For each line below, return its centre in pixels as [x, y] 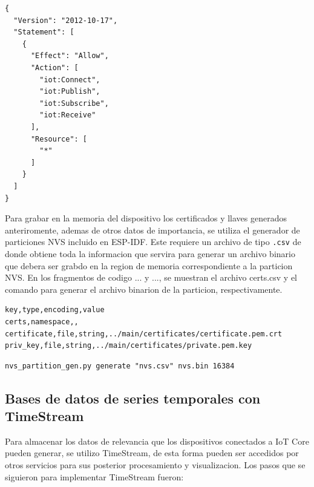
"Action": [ [54, 67]
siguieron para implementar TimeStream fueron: [94, 476]
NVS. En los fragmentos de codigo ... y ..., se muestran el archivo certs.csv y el [151, 277]
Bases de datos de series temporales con [133, 398]
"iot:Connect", [70, 80]
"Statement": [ [44, 32]
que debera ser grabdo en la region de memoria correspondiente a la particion [149, 265]
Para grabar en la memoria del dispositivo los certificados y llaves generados [146, 218]
